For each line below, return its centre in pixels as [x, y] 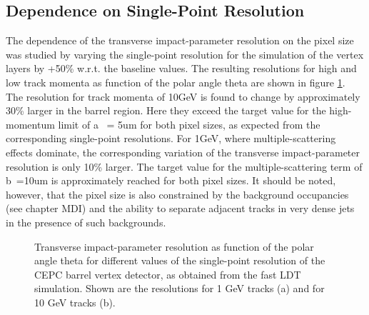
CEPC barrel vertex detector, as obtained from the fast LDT [168, 274]
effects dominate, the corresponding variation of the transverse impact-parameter [183, 152]
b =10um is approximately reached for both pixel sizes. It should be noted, [171, 180]
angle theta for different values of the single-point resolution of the [180, 260]
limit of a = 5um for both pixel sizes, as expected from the [189, 124]
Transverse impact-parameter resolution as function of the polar [174, 246]
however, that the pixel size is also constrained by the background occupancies [177, 194]
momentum [30, 124]
